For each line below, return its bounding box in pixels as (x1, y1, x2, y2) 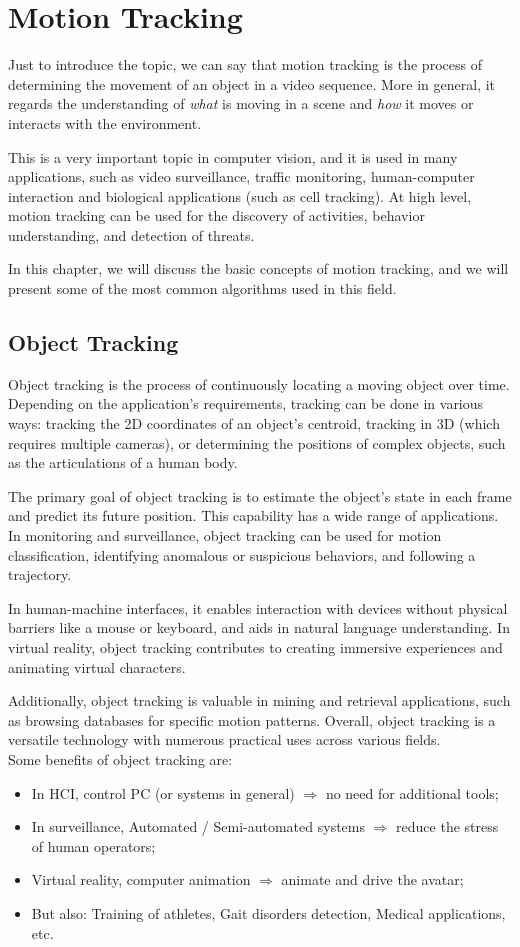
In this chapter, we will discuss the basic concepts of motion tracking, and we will (8, 258, 509, 279)
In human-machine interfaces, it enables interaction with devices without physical (8, 597, 508, 618)
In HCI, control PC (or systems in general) (31, 782, 295, 803)
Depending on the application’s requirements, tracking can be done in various (8, 393, 484, 414)
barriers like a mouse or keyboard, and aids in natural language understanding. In (8, 617, 510, 638)
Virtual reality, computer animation (31, 869, 251, 890)
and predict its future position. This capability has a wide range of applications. (8, 505, 499, 526)
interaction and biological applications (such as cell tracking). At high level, (8, 185, 472, 206)
